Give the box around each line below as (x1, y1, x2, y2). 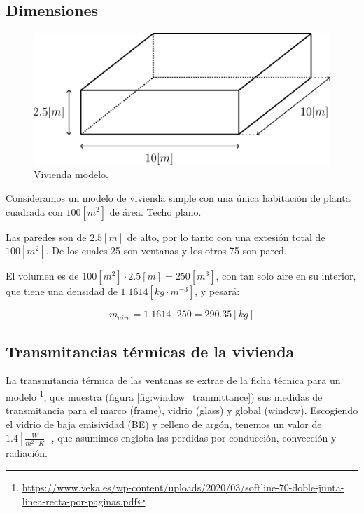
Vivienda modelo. (34, 167, 108, 182)
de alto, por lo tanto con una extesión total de (127, 229, 325, 244)
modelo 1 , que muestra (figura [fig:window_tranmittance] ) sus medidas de (6, 387, 323, 404)
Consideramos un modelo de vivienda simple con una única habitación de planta (6, 190, 351, 205)
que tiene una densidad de (6, 284, 118, 299)
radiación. (6, 446, 48, 460)
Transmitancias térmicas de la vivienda (6, 340, 295, 362)
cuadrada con (6, 204, 63, 219)
